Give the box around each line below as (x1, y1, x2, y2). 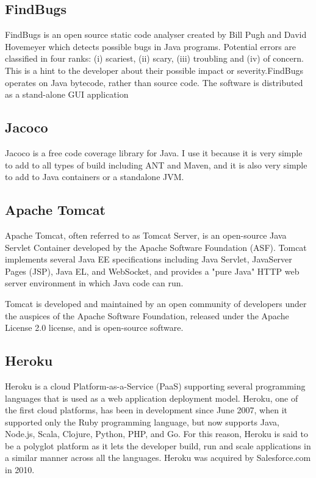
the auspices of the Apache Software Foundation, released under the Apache (5, 309, 289, 322)
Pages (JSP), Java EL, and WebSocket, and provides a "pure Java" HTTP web (5, 264, 300, 277)
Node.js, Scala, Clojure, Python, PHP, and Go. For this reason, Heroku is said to (5, 427, 308, 440)
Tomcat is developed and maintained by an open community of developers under (5, 297, 307, 310)
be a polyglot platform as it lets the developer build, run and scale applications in (5, 439, 311, 452)
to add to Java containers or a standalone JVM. (5, 170, 184, 183)
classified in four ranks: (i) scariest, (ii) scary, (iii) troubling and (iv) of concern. (5, 52, 304, 65)
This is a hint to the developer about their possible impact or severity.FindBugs (5, 63, 304, 76)
